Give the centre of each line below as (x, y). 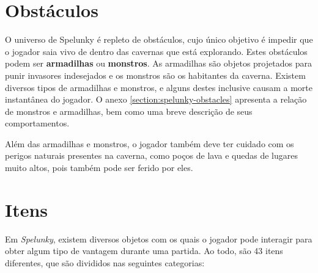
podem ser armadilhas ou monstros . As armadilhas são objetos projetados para (158, 63)
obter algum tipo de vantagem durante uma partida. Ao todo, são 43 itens (144, 251)
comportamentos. (37, 123)
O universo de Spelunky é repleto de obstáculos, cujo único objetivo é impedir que (159, 39)
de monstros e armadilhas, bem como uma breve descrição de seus (129, 111)
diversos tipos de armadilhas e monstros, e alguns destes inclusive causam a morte (159, 87)
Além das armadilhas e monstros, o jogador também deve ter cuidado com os (150, 143)
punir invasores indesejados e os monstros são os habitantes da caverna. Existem (155, 75)
